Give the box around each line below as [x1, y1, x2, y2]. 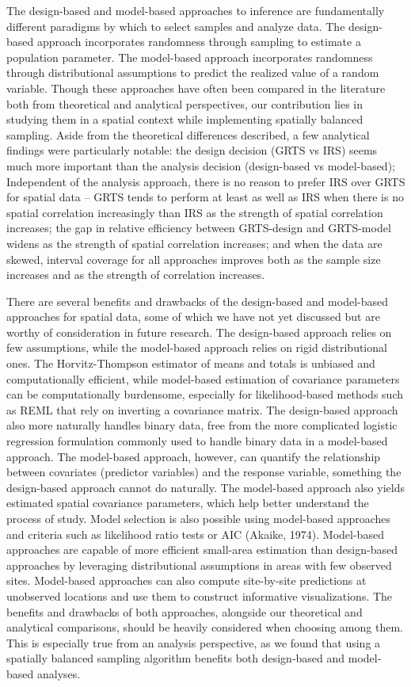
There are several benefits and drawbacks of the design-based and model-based [6, 292, 389, 309]
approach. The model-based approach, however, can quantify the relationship [6, 448, 381, 464]
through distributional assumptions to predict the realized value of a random [6, 64, 379, 81]
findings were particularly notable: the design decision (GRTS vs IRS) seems [6, 142, 378, 158]
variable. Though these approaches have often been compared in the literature [6, 79, 386, 96]
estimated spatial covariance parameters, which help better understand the [6, 494, 369, 511]
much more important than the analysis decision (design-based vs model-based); [6, 157, 395, 174]
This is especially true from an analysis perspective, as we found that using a [6, 634, 381, 651]
